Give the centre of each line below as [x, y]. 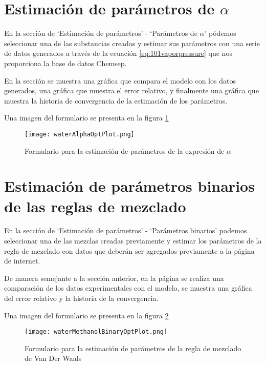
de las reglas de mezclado [95, 206]
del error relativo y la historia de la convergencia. [81, 298]
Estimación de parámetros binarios [129, 186]
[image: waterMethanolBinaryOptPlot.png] [96, 332]
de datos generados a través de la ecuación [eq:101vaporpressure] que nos [118, 53]
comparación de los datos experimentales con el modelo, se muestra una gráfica [128, 288]
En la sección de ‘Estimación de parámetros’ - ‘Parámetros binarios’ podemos [126, 230]
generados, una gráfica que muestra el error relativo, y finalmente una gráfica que [131, 90]
